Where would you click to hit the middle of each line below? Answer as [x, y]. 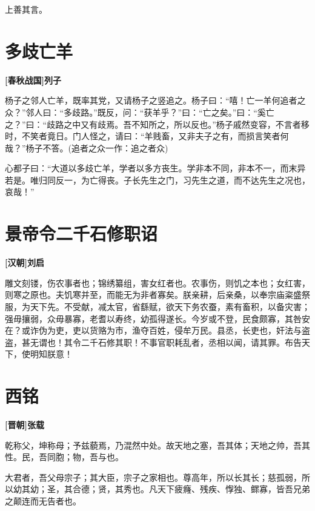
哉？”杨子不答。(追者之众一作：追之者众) [87, 147]
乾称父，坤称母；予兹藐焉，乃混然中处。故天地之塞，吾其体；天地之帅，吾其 [157, 445]
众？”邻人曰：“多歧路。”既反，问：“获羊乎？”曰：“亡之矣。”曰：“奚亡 [140, 112]
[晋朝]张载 [25, 425]
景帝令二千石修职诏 [81, 233]
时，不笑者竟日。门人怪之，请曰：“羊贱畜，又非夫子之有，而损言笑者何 [147, 136]
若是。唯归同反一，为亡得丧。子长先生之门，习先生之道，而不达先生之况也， [157, 180]
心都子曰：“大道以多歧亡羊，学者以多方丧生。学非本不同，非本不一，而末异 [155, 168]
